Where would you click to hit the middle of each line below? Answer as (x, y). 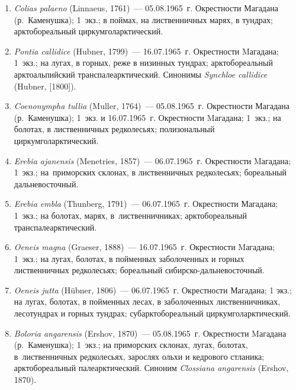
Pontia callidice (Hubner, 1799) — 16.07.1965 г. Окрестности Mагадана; (146, 51)
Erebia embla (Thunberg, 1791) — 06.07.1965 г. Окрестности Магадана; (146, 204)
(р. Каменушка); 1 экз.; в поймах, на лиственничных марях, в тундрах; (143, 19)
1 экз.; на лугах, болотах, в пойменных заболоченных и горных (129, 258)
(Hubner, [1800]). (45, 86)
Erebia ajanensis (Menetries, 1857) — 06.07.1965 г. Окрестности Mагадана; (152, 160)
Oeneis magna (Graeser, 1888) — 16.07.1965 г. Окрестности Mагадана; (144, 247)
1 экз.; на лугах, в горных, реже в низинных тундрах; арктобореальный (143, 63)
